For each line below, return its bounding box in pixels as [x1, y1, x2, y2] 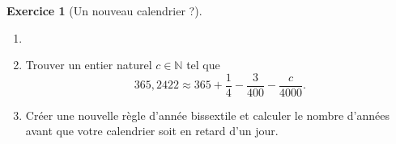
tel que [186, 56, 220, 73]
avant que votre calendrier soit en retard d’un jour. [25, 122, 279, 139]
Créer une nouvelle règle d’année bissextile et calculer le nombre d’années [25, 106, 390, 123]
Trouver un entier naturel [25, 56, 152, 73]
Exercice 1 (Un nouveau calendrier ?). [6, 2, 202, 19]
